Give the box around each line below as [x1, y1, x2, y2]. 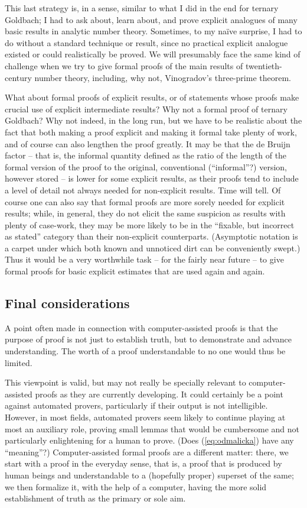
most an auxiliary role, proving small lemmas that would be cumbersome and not [5, 422, 300, 435]
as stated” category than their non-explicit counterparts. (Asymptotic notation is [5, 230, 298, 242]
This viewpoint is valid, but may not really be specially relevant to [5, 376, 246, 389]
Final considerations [5, 294, 130, 312]
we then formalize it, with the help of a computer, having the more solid [5, 480, 267, 493]
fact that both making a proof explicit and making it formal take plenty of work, [5, 125, 297, 138]
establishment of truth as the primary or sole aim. [5, 492, 186, 504]
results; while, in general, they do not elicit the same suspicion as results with [5, 207, 286, 219]
